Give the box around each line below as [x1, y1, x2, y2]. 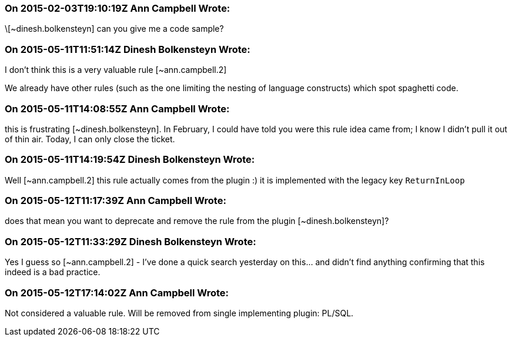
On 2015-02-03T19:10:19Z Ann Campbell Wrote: [5, 2, 230, 14]
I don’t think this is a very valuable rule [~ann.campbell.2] [5, 65, 227, 75]
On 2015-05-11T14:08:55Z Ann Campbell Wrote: [5, 102, 230, 115]
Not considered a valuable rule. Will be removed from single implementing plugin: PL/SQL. [5, 307, 354, 318]
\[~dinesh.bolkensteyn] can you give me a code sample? [5, 24, 224, 34]
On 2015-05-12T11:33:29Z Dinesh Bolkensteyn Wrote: [5, 235, 256, 248]
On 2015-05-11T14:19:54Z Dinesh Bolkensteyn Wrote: [5, 153, 255, 166]
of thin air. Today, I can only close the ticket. [5, 133, 175, 144]
